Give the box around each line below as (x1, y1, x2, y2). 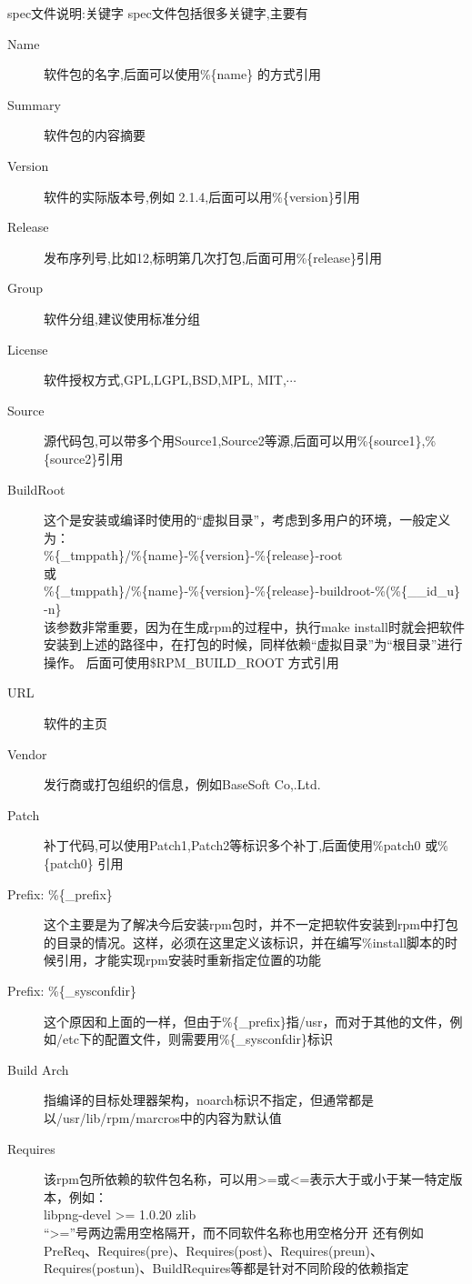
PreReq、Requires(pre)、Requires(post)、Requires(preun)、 (44, 1240, 383, 1259)
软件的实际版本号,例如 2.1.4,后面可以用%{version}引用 (44, 186, 360, 206)
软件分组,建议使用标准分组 (44, 308, 200, 327)
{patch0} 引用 (44, 854, 124, 872)
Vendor (7, 744, 47, 763)
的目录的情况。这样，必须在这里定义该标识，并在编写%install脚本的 (44, 932, 446, 951)
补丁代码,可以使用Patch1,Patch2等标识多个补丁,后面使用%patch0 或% (44, 836, 448, 855)
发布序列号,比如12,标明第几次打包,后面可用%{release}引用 (44, 247, 382, 266)
